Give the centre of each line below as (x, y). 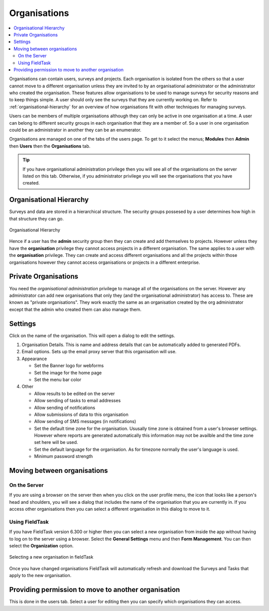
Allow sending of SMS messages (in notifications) (85, 421)
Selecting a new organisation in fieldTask (51, 557)
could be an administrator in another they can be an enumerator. (75, 130)
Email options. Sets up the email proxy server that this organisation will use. (99, 352)
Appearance (34, 359)
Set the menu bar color (58, 380)
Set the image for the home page (68, 373)
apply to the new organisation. (40, 576)
